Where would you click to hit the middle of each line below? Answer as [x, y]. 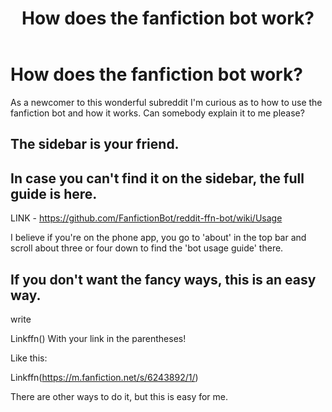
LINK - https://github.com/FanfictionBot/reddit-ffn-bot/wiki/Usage [146, 218]
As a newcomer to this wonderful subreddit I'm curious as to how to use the [166, 102]
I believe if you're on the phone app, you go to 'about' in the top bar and [158, 238]
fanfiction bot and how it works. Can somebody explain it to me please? [157, 113]
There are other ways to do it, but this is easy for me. [119, 396]
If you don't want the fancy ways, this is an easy [163, 279]
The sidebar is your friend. [95, 144]
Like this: [29, 358]
